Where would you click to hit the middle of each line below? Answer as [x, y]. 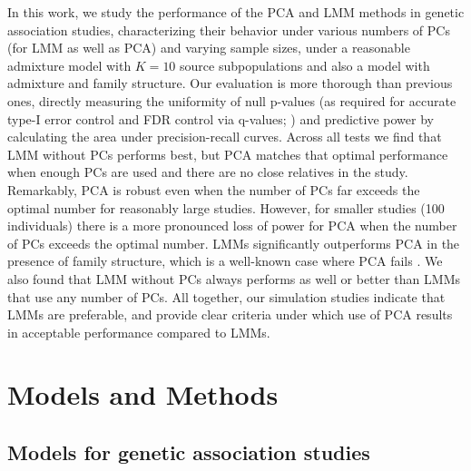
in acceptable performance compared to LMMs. [139, 332]
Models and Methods [143, 394]
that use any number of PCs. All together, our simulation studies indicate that [226, 296]
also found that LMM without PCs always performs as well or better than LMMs [234, 278]
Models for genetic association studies [189, 452]
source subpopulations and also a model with [305, 65]
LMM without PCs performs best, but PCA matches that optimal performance [228, 154]
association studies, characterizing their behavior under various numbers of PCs [229, 29]
